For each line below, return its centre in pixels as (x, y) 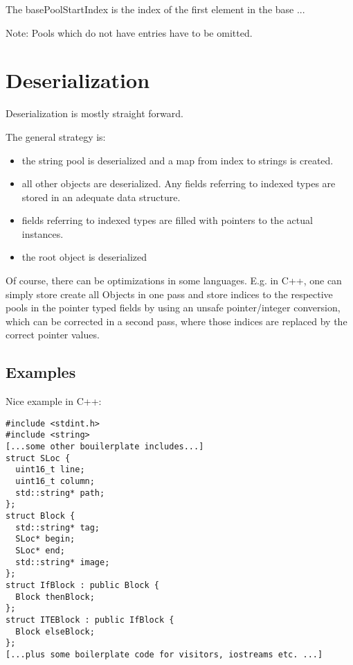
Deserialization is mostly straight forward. (94, 113)
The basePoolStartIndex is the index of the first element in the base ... (155, 9)
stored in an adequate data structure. (101, 197)
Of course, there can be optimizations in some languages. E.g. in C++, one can (174, 280)
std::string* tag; (58, 527)
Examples (41, 372)
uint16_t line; (50, 470)
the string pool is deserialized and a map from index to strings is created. (178, 160)
